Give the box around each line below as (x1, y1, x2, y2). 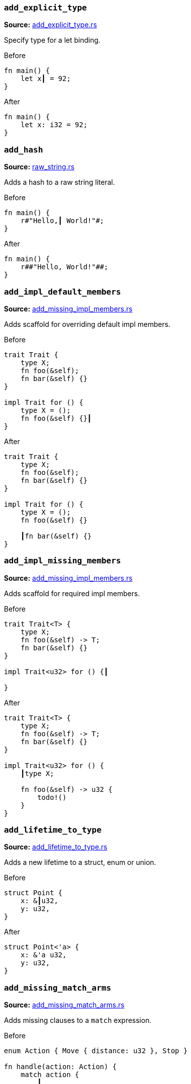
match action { (20, 1071, 79, 1079)
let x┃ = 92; (20, 75, 71, 83)
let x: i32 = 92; (20, 121, 88, 129)
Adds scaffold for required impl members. (4, 589, 140, 598)
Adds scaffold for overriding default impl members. (4, 319, 171, 328)
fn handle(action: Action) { (4, 1063, 117, 1071)
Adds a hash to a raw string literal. (4, 178, 115, 187)
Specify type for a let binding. (4, 36, 100, 45)
